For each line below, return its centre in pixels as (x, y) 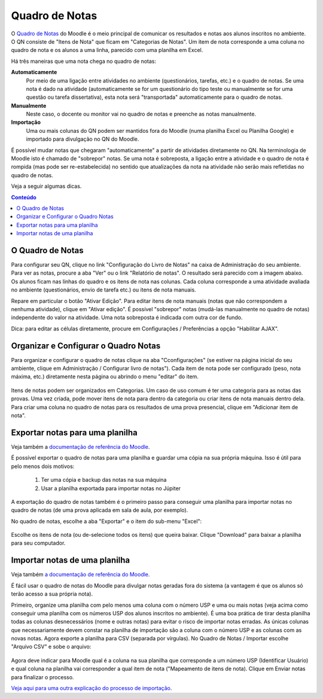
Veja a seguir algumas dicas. (46, 186)
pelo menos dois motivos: (43, 466)
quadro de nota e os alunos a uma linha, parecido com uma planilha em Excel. (107, 50)
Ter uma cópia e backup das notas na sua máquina (104, 480)
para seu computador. (38, 543)
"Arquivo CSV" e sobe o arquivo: (51, 647)
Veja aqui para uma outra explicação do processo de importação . (92, 688)
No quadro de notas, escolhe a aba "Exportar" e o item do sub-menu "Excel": (106, 521)
